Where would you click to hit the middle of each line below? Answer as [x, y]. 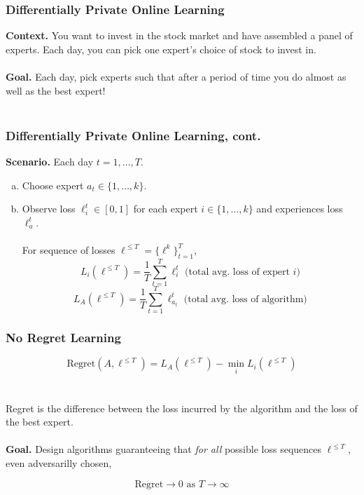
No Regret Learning [63, 337]
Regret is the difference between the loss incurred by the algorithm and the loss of [182, 408]
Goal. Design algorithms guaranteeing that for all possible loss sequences [164, 449]
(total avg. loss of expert [237, 272]
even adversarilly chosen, [59, 463]
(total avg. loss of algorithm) [245, 299]
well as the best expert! [56, 90]
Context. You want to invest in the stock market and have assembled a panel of [179, 35]
